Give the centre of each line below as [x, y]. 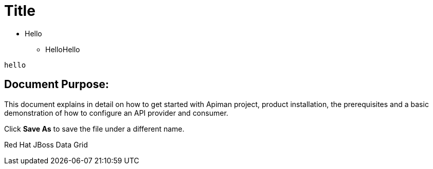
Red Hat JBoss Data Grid [46, 144]
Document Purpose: [57, 84]
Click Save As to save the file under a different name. [94, 129]
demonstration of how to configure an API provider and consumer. [116, 113]
